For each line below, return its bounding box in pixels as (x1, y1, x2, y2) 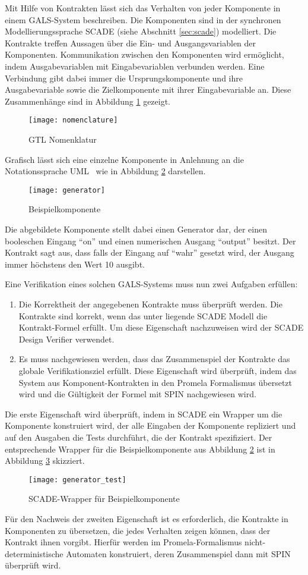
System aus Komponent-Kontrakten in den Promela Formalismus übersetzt (18, 376, 293, 388)
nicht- (245, 536, 266, 548)
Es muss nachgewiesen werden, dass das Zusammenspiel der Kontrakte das (18, 353, 290, 365)
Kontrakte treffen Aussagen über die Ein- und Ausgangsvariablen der (5, 36, 256, 49)
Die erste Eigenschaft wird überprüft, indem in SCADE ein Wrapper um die (5, 407, 282, 420)
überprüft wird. (5, 559, 61, 571)
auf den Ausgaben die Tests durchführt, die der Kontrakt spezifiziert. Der (5, 431, 272, 443)
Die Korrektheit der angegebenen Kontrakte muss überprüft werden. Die (18, 298, 282, 310)
